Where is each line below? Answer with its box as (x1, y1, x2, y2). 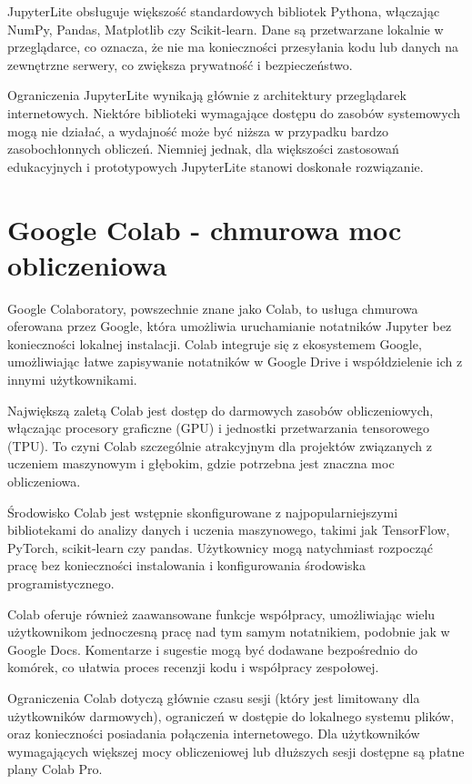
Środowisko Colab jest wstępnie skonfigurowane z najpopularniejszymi (7, 502, 398, 521)
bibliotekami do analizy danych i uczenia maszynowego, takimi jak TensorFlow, (7, 520, 450, 539)
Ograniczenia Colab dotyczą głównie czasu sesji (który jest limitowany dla (7, 688, 420, 707)
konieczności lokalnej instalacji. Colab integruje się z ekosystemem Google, (7, 334, 422, 353)
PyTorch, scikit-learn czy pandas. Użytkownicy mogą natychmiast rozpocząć (7, 538, 433, 557)
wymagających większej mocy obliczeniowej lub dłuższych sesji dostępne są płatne (7, 741, 465, 760)
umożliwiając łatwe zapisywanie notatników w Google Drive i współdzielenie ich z (7, 352, 463, 371)
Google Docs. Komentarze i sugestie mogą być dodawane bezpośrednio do (7, 639, 417, 658)
